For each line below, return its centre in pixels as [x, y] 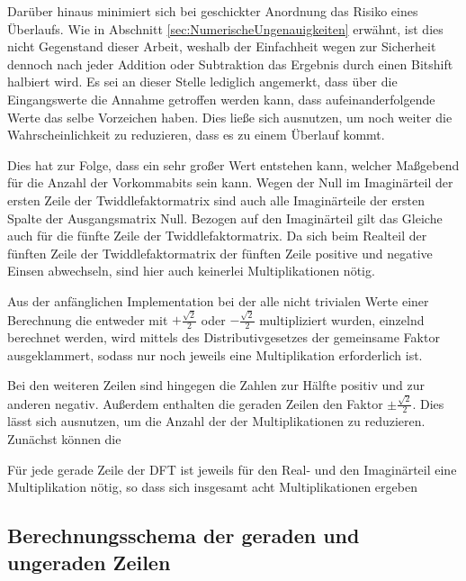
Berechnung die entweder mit [88, 319]
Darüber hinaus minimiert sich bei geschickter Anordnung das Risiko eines [213, 11]
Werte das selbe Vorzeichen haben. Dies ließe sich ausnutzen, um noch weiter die [230, 117]
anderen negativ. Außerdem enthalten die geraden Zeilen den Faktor [195, 403]
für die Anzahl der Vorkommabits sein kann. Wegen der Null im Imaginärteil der [230, 182]
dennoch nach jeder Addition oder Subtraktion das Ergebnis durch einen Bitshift [230, 64]
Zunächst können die [64, 438]
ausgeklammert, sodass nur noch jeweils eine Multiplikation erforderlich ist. [215, 354]
